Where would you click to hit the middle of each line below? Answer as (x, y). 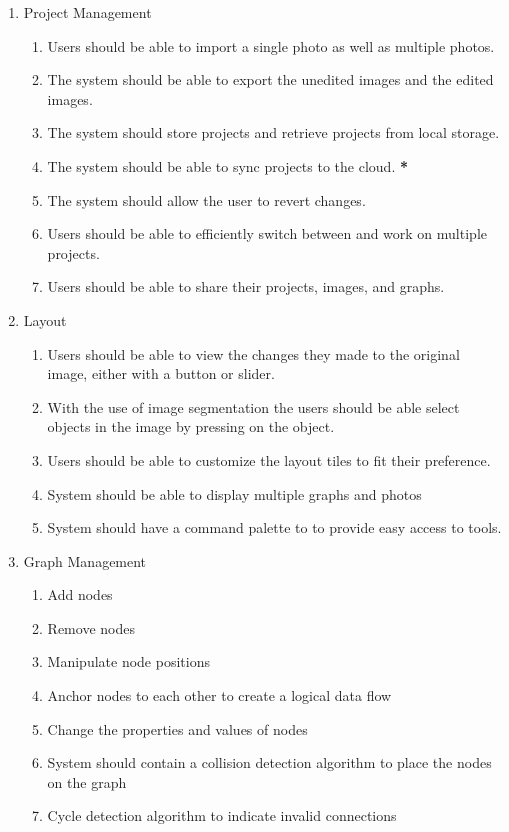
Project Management (87, 12)
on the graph (87, 781)
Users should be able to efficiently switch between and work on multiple (267, 233)
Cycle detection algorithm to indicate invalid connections (222, 815)
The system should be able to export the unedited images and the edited (270, 79)
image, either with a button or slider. (161, 373)
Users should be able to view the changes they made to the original (253, 353)
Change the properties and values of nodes (177, 728)
